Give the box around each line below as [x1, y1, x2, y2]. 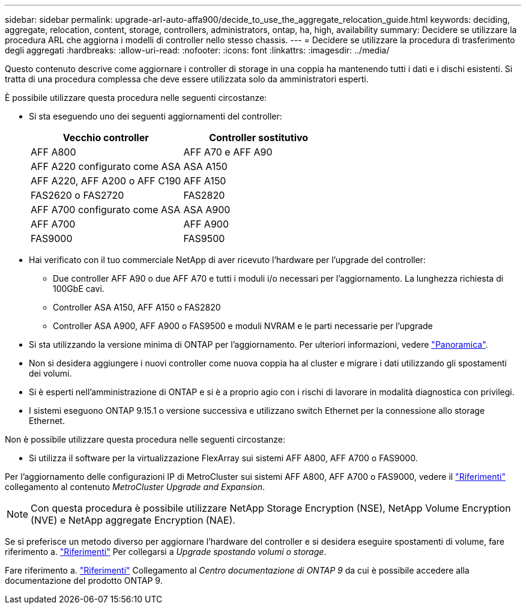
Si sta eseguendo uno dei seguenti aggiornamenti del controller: [29, 111, 282, 121]
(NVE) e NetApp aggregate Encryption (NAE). [31, 514, 235, 526]
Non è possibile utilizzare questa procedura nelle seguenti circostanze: [5, 434, 286, 444]
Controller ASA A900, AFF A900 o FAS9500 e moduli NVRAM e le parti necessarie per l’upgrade [53, 321, 433, 331]
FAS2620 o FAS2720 [31, 189, 124, 201]
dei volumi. [29, 368, 72, 378]
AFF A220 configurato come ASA [31, 160, 181, 172]
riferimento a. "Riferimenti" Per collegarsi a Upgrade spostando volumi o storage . [5, 547, 327, 557]
